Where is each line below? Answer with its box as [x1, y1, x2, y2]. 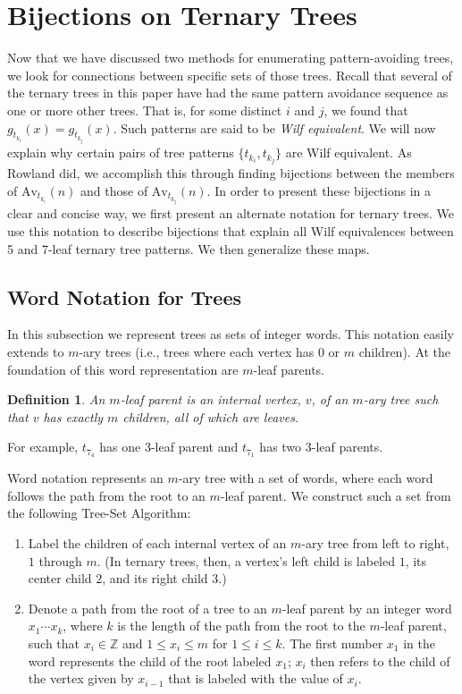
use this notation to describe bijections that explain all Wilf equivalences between [7, 222, 454, 241]
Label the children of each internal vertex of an [28, 534, 287, 553]
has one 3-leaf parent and [99, 437, 239, 456]
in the [403, 634, 435, 652]
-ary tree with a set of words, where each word [178, 469, 433, 487]
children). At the [358, 343, 451, 361]
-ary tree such [363, 390, 439, 409]
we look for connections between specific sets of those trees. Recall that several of [7, 65, 452, 84]
